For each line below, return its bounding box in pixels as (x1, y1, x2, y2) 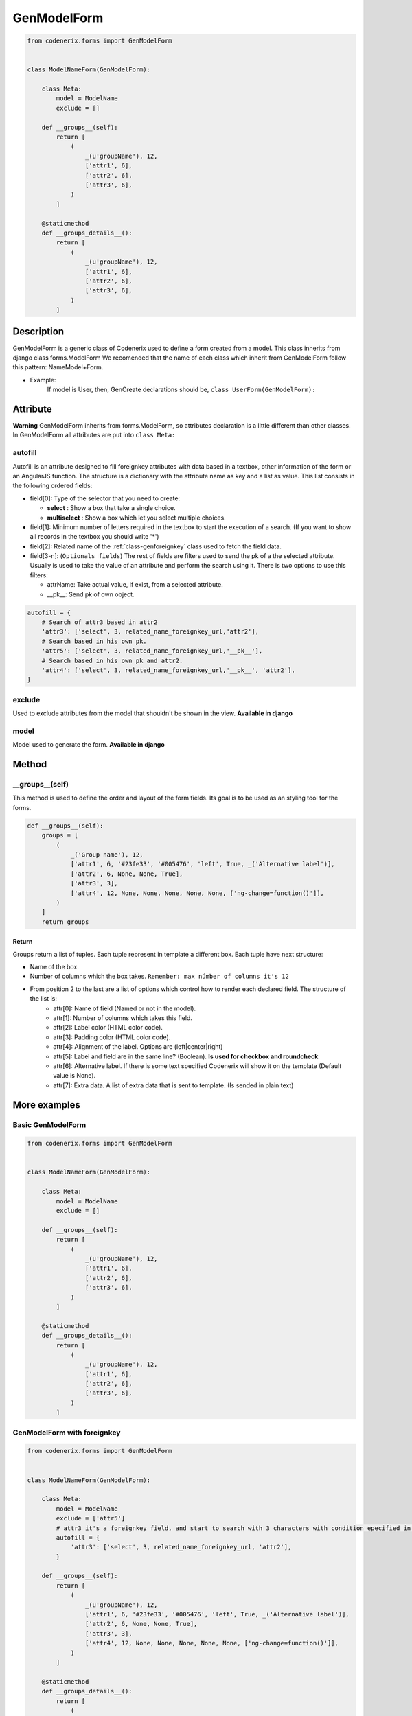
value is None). (53, 1071, 96, 1080)
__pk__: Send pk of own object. (47, 590, 135, 599)
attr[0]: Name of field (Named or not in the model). (53, 1004, 196, 1012)
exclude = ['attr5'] (56, 1514, 126, 1522)
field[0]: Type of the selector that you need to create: (30, 494, 181, 502)
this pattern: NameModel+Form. (12, 363, 104, 371)
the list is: (30, 995, 58, 1003)
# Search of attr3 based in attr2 (41, 618, 158, 626)
